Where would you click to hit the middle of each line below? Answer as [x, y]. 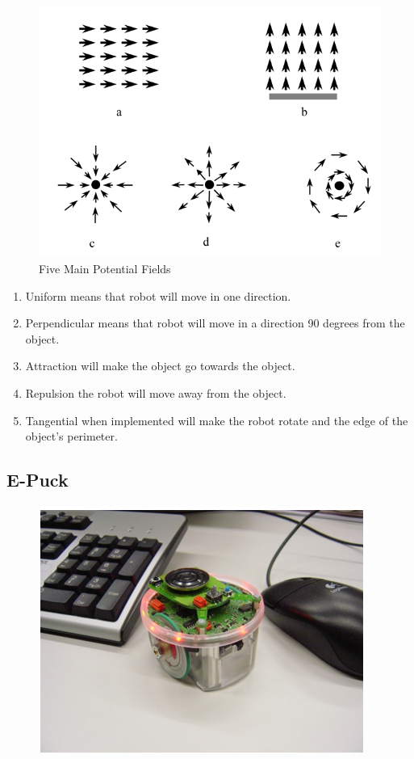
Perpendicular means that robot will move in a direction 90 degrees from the [215, 323]
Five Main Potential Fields [105, 268]
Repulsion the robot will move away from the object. [156, 392]
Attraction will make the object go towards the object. [160, 366]
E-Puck [38, 480]
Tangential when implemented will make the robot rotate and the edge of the [217, 420]
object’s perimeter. [71, 436]
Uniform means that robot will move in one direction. [158, 295]
